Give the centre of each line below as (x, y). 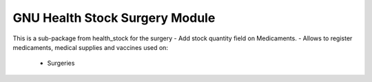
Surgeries (61, 63)
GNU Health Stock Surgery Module (114, 18)
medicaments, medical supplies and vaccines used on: (91, 47)
